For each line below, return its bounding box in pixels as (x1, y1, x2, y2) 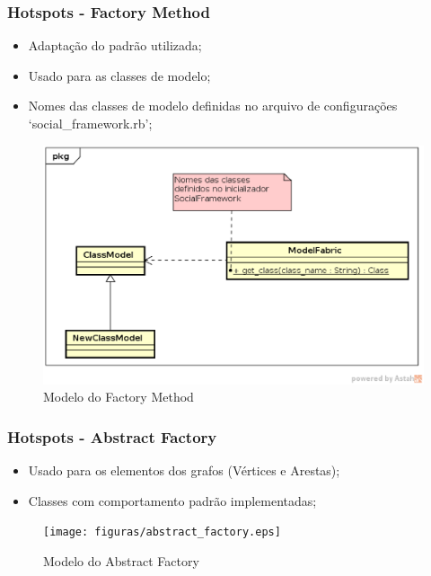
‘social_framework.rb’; (28, 114, 153, 132)
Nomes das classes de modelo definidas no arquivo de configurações (28, 96, 398, 115)
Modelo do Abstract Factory (43, 552, 199, 571)
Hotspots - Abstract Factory (7, 425, 217, 448)
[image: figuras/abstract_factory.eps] (43, 526, 281, 539)
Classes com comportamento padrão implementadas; (28, 491, 317, 510)
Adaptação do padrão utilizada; (28, 36, 202, 55)
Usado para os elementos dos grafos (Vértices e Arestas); (28, 461, 340, 480)
